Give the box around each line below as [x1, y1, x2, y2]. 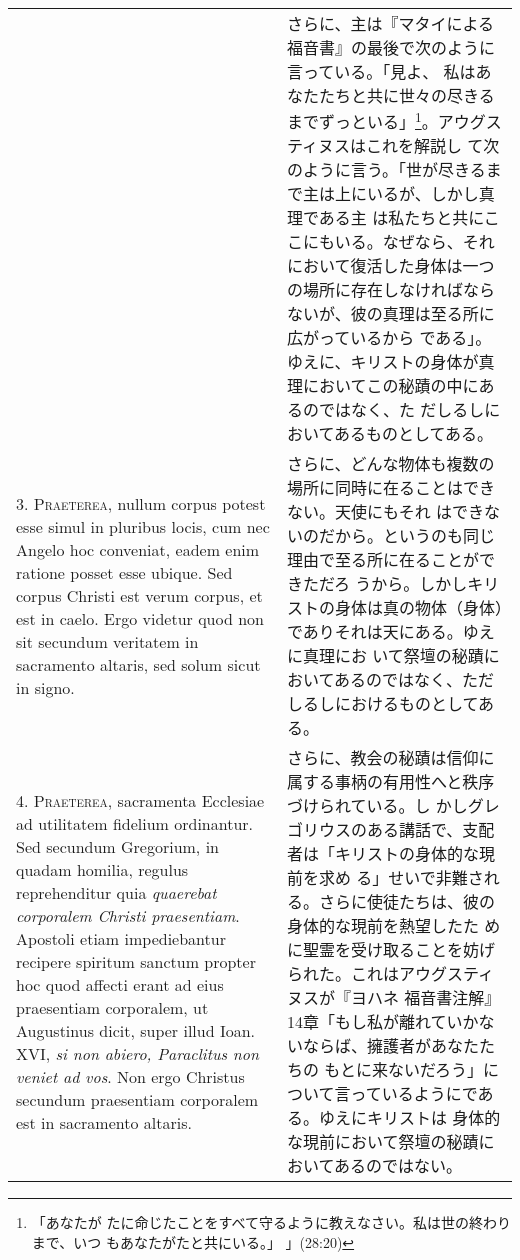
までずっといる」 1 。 [287, 107, 438, 134]
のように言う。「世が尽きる [287, 158, 486, 182]
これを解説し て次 [366, 134, 500, 158]
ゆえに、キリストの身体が [287, 350, 479, 374]
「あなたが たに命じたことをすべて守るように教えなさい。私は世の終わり [31, 1212, 511, 1233]
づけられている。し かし [287, 794, 468, 818]
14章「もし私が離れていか [287, 1010, 479, 1034]
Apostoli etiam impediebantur [16, 926, 226, 950]
